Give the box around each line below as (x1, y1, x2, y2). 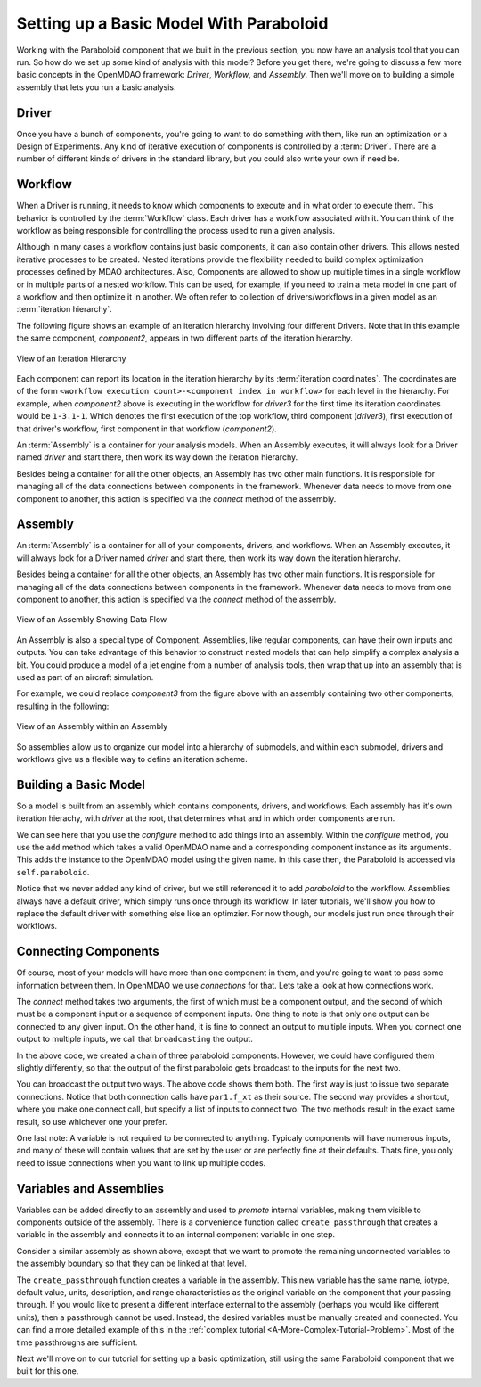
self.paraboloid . (16, 866, 90, 877)
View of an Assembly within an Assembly (16, 721, 168, 732)
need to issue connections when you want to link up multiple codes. (16, 1157, 266, 1168)
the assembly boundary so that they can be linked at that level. (16, 1258, 247, 1269)
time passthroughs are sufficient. (16, 1337, 138, 1348)
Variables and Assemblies (16, 1181, 165, 1196)
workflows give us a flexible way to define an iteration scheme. (16, 753, 249, 764)
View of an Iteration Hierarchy (16, 353, 126, 364)
